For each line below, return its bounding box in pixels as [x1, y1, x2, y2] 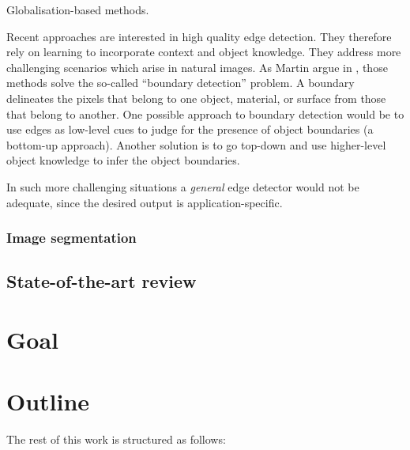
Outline [6, 385, 90, 418]
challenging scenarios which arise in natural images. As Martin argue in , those [6, 59, 388, 75]
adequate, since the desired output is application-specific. [6, 194, 283, 210]
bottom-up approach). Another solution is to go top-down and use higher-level [6, 136, 386, 153]
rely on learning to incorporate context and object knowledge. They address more [6, 43, 401, 60]
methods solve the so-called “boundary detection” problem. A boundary [6, 74, 355, 91]
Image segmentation [6, 228, 137, 248]
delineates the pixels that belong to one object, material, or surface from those [6, 89, 386, 106]
